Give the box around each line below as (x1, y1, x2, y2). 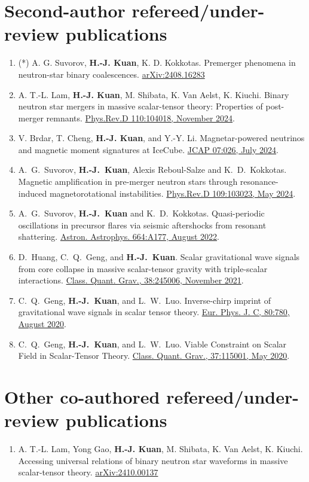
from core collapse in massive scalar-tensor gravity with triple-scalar (18, 262, 268, 274)
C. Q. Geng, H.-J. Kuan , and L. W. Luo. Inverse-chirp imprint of (18, 294, 271, 306)
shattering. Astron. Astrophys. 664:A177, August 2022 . (18, 230, 219, 243)
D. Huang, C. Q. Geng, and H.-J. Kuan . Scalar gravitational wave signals (18, 251, 300, 263)
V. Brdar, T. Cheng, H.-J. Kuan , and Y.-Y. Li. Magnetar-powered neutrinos (18, 132, 305, 144)
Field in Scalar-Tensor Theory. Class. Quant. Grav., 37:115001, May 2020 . (18, 349, 290, 362)
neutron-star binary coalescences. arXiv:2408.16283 (18, 68, 205, 80)
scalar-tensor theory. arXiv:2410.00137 (18, 466, 158, 478)
